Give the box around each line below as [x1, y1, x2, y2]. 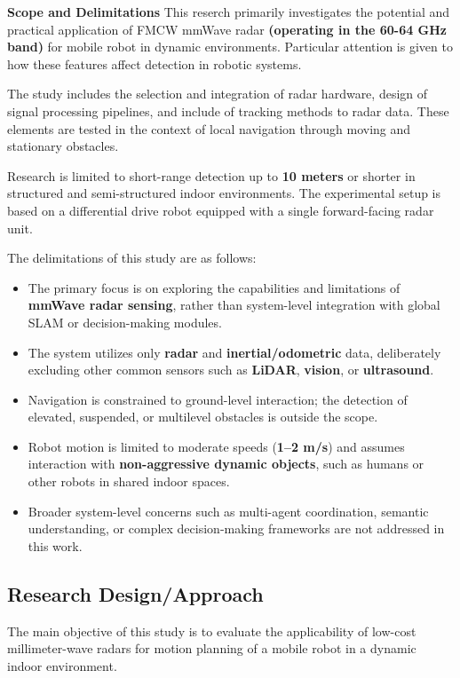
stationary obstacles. [7, 137, 119, 155]
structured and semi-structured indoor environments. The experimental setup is [7, 184, 441, 202]
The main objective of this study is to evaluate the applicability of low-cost [7, 621, 416, 640]
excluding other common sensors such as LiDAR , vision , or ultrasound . [28, 360, 434, 379]
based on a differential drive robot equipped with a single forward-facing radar [7, 201, 434, 219]
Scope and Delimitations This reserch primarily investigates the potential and [7, 3, 450, 20]
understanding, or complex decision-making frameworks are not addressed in [28, 519, 445, 538]
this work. [28, 536, 83, 555]
